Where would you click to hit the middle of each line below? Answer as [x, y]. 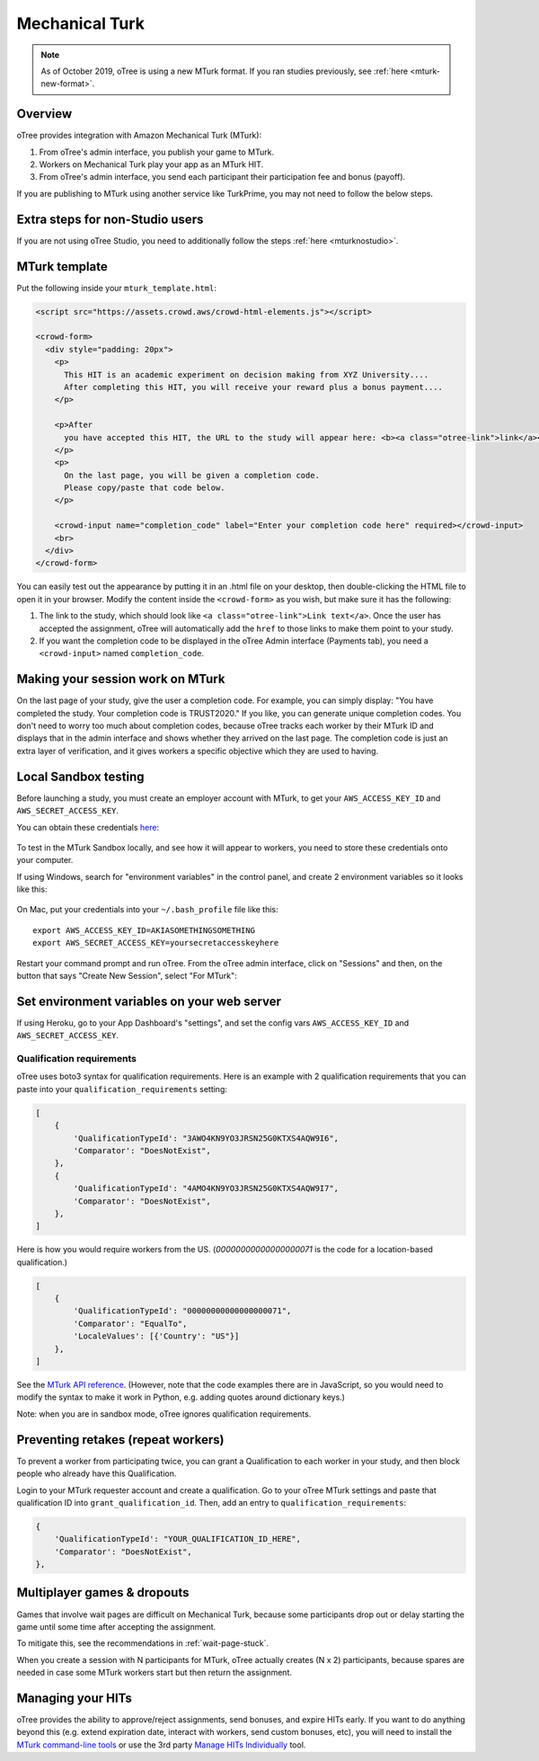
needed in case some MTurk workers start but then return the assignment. [154, 1673]
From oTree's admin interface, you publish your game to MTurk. [156, 152]
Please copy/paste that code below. [145, 488]
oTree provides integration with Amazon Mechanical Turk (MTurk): [139, 136]
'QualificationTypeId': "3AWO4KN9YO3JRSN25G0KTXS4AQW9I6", [206, 1138]
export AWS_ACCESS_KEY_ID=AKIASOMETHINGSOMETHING [144, 930]
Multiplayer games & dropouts [103, 1592]
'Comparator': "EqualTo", [130, 1323]
